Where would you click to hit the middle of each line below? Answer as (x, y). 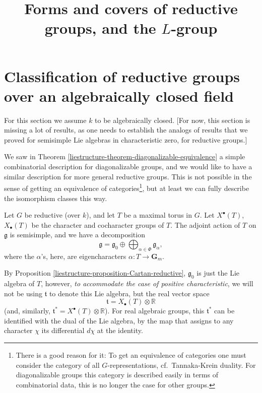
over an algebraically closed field (119, 95)
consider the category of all (58, 365)
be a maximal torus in (158, 215)
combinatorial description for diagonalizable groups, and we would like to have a (128, 167)
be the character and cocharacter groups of (98, 224)
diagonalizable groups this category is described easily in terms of (117, 375)
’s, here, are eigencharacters (84, 256)
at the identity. (120, 330)
